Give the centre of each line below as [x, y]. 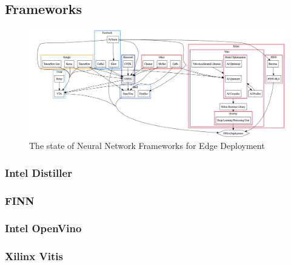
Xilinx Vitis [34, 256]
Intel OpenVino [43, 228]
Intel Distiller [38, 172]
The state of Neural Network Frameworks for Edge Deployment [147, 146]
